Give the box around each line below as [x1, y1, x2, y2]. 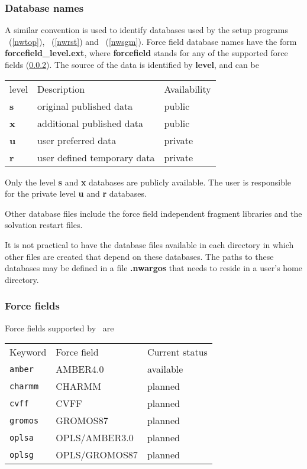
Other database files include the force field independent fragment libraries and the [5, 207, 302, 219]
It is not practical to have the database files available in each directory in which [5, 238, 294, 250]
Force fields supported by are [5, 321, 114, 334]
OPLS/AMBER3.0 [56, 431, 134, 445]
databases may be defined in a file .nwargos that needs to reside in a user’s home [5, 262, 302, 274]
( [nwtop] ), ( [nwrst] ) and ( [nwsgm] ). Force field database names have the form [8, 35, 297, 47]
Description [37, 82, 85, 96]
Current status [147, 345, 208, 359]
